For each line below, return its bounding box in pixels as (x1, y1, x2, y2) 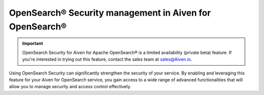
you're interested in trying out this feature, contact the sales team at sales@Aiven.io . (22, 56, 193, 62)
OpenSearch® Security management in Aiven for (9, 7, 211, 18)
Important (22, 41, 44, 47)
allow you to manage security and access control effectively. (9, 84, 132, 90)
